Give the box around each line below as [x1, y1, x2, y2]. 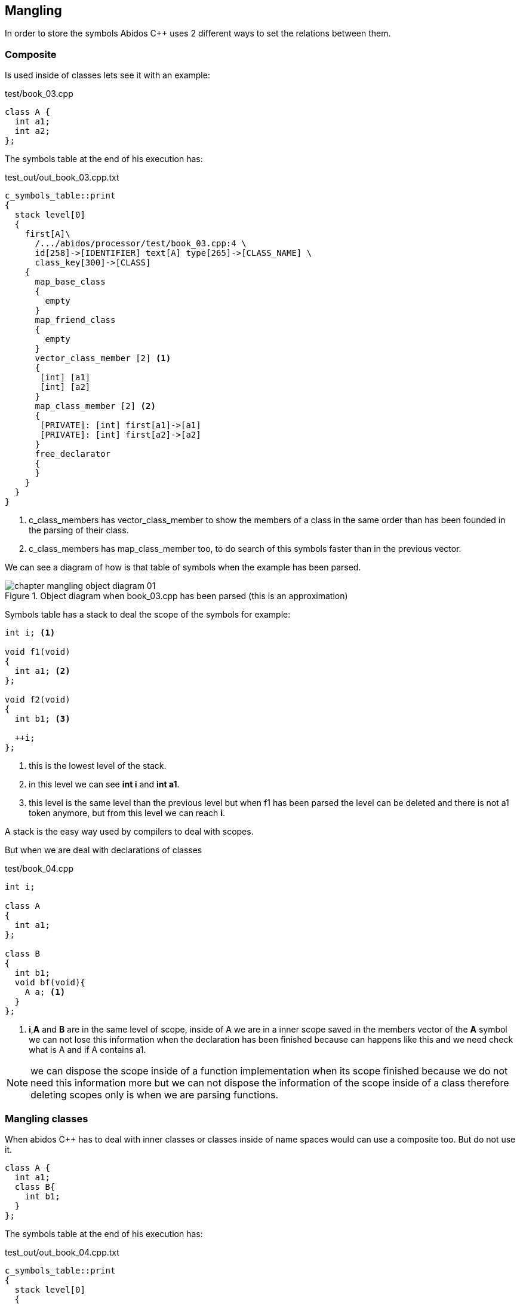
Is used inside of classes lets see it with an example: [5, 70, 210, 81]
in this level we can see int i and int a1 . [29, 779, 180, 790]
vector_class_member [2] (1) [35, 353, 171, 364]
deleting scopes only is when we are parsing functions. [30, 1089, 279, 1101]
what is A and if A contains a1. [29, 1045, 146, 1055]
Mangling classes [5, 1112, 88, 1125]
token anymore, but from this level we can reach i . [29, 808, 226, 819]
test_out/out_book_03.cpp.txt [5, 172, 119, 183]
